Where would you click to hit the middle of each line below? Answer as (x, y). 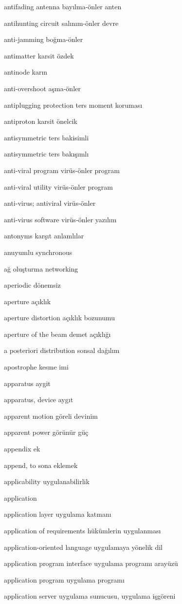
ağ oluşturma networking (41, 268)
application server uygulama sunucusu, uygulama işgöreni (90, 596)
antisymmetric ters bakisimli (46, 137)
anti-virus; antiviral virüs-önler (50, 203)
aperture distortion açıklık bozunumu (60, 318)
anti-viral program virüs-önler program (62, 170)
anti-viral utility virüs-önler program (58, 186)
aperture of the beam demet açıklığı (57, 334)
